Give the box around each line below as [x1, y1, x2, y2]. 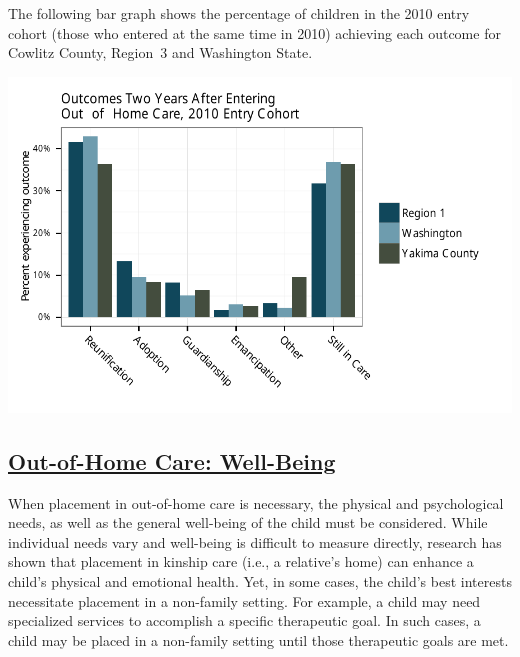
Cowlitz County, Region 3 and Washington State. [8, 42, 313, 63]
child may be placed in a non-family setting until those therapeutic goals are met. [8, 629, 509, 650]
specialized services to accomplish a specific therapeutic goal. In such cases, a [8, 610, 481, 631]
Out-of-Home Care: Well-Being [8, 445, 336, 476]
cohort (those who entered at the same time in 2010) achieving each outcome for [8, 22, 501, 43]
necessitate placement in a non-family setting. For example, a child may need [8, 590, 481, 611]
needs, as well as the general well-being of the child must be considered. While [8, 512, 488, 533]
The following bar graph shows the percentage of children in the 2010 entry [8, 3, 470, 23]
